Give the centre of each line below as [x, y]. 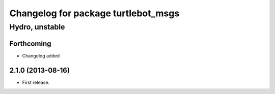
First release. [36, 82]
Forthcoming [30, 43]
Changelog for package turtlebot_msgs [94, 13]
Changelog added [41, 55]
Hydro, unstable [37, 27]
